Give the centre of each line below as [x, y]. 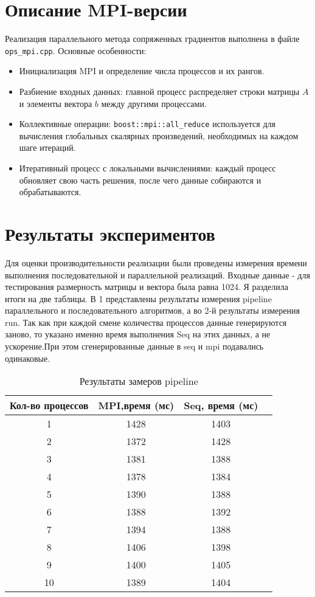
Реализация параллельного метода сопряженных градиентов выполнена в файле [152, 39]
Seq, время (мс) [221, 405]
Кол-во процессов [49, 405]
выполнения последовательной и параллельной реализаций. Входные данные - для [157, 274]
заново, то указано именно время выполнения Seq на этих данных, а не [138, 334]
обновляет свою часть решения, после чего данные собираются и [140, 180]
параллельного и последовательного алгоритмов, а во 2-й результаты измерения [152, 310]
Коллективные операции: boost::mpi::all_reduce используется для [147, 124]
